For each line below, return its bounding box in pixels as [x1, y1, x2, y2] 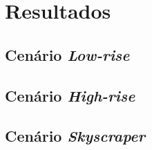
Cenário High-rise [5, 84, 135, 106]
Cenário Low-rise [5, 44, 130, 65]
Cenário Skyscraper [5, 125, 146, 147]
